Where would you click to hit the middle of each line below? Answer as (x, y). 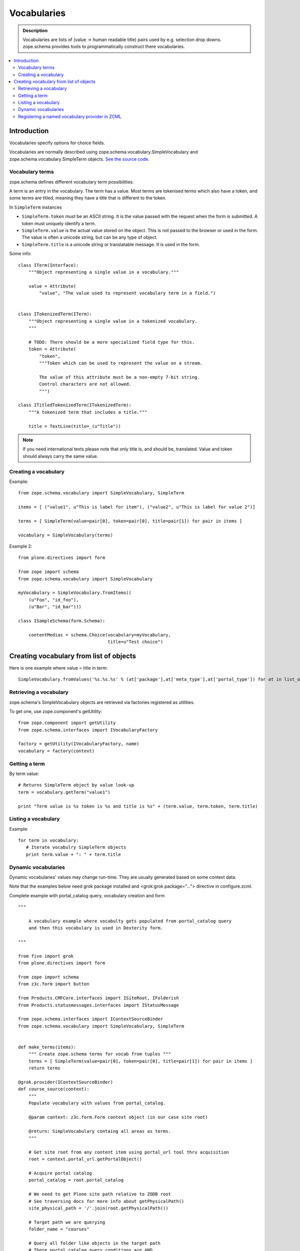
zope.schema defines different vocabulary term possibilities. (72, 182)
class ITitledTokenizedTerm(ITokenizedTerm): (75, 405)
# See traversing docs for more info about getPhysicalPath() (106, 1201)
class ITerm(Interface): (48, 265)
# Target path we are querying (67, 1222)
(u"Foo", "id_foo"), (53, 600)
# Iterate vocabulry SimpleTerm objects (76, 847)
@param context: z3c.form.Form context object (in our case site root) (118, 1117)
